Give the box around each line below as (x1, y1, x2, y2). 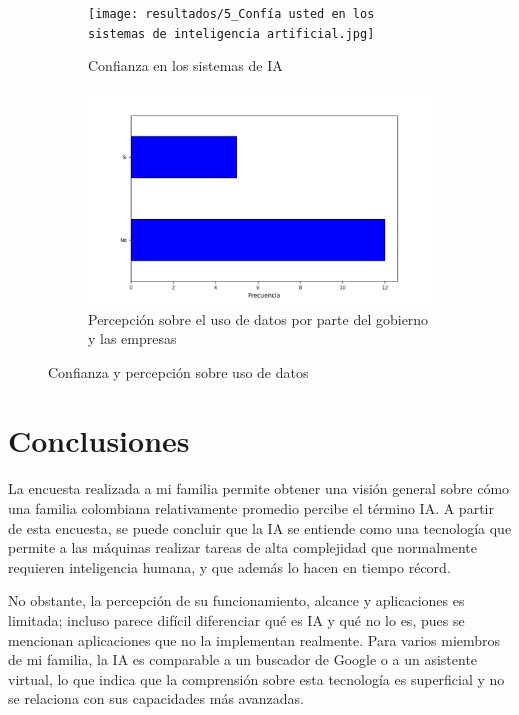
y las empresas (88, 328, 177, 349)
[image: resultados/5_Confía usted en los (88, 7, 375, 21)
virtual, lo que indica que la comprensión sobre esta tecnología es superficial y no (8, 668, 505, 689)
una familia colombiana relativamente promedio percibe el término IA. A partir (8, 498, 494, 518)
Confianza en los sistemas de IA (88, 55, 283, 76)
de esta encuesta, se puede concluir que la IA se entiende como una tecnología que (8, 517, 512, 538)
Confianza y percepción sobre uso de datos (48, 361, 309, 382)
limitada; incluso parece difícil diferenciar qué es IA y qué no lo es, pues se (8, 609, 465, 630)
